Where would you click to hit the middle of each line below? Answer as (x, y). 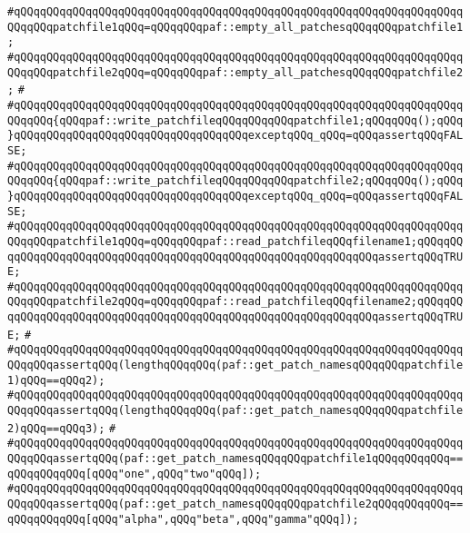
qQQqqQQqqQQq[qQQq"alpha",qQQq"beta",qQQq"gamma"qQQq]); (183, 519)
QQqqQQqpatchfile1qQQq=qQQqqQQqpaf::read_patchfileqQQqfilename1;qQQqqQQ (235, 241)
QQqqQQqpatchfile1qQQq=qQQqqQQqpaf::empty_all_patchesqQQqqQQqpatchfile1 (235, 27)
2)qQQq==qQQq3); (56, 428)
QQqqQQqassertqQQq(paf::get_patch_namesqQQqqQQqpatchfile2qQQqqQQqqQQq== (235, 504)
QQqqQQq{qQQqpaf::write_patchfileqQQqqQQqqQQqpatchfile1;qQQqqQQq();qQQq (235, 120)
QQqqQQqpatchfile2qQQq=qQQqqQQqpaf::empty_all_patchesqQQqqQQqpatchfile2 (235, 72)
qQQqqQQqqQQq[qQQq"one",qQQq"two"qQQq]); (135, 474)
